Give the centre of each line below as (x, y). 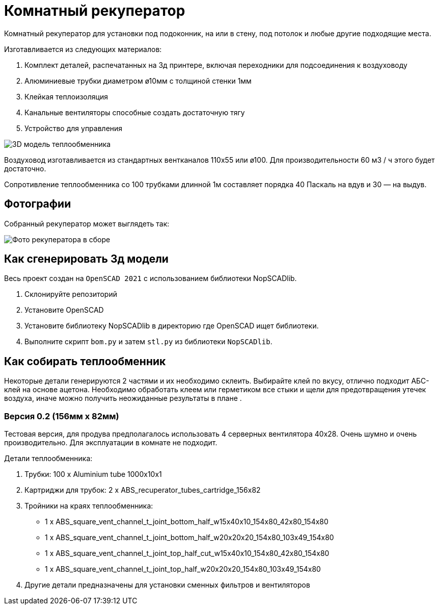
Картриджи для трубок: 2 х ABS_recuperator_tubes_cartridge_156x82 (143, 490)
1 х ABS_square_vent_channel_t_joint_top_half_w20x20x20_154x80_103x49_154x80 (183, 569)
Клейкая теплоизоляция (66, 96)
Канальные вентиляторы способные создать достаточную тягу (135, 112)
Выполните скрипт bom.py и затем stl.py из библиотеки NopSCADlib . (148, 342)
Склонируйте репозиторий (71, 294)
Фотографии (38, 204)
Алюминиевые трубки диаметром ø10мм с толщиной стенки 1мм (138, 81)
